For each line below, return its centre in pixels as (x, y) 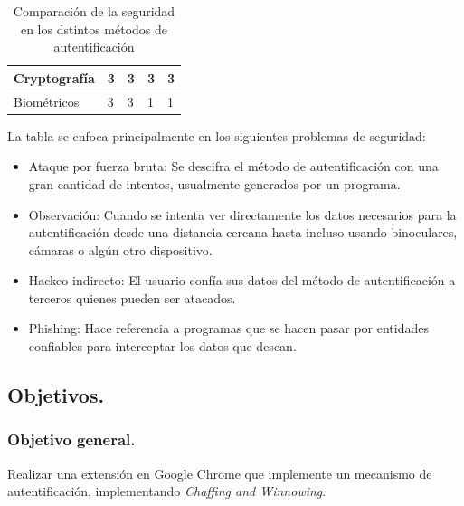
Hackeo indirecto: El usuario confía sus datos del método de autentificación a (242, 280)
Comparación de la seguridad (94, 11)
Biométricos (47, 101)
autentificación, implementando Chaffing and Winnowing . (167, 491)
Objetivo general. (71, 439)
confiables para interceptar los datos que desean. (162, 346)
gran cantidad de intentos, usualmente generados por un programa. (214, 183)
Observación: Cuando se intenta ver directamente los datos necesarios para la (242, 214)
